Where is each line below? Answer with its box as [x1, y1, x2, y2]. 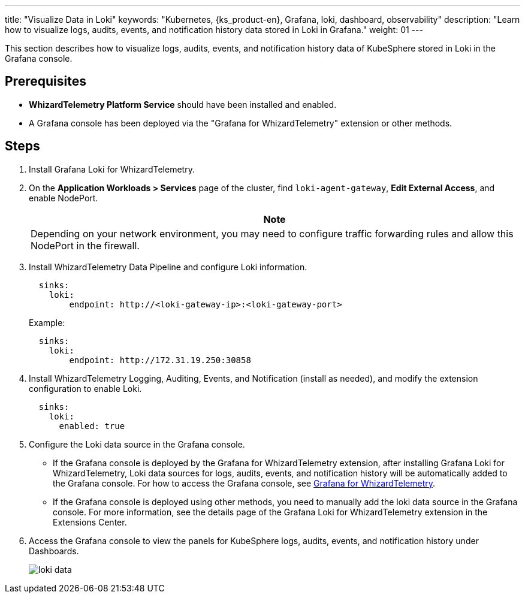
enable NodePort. [29, 192, 98, 203]
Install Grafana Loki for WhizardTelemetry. [29, 164, 195, 174]
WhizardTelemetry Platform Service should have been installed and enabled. [29, 99, 337, 110]
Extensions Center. [53, 517, 127, 527]
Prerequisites [5, 74, 86, 89]
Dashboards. [29, 545, 79, 556]
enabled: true [59, 421, 125, 431]
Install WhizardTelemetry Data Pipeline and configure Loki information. [29, 261, 307, 272]
